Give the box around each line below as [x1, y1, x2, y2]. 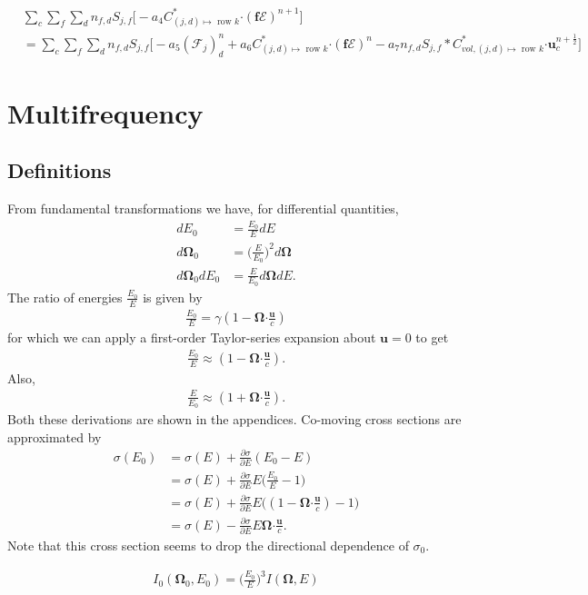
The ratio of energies [7, 287, 123, 306]
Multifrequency [7, 94, 204, 131]
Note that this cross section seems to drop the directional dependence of [7, 535, 409, 554]
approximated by [7, 427, 102, 446]
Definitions [7, 156, 112, 184]
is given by [143, 287, 203, 306]
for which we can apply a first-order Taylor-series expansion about [7, 328, 376, 347]
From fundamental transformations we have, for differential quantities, [7, 199, 399, 218]
